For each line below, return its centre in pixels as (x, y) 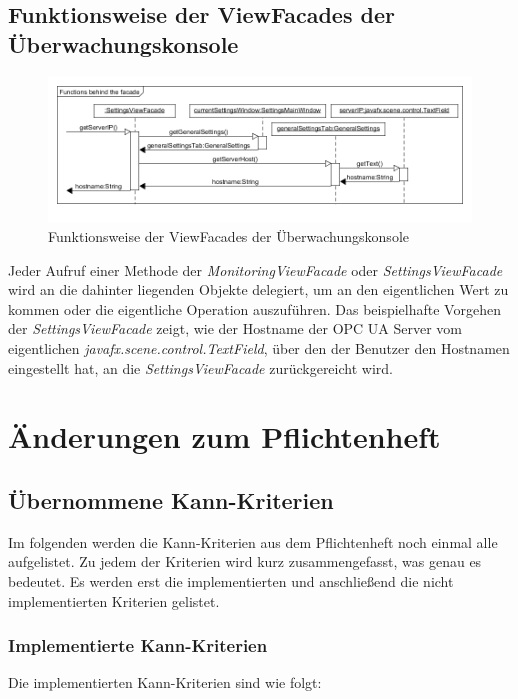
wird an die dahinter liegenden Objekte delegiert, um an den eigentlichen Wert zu (258, 289)
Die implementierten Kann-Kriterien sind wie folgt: (165, 682)
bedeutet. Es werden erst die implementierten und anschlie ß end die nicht (231, 581)
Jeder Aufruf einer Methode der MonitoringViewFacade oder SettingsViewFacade (255, 269)
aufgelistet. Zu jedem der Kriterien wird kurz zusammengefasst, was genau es (245, 561)
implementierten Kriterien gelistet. (114, 600)
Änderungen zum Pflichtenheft (224, 436)
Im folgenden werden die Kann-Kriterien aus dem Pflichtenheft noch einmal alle (253, 541)
